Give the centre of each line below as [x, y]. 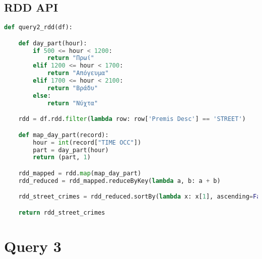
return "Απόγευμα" [78, 73]
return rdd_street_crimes [62, 212]
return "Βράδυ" [73, 88]
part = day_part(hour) [71, 150]
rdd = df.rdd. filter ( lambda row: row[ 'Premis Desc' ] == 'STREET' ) [132, 119]
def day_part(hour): [53, 43]
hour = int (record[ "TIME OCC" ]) [87, 142]
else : [42, 95]
